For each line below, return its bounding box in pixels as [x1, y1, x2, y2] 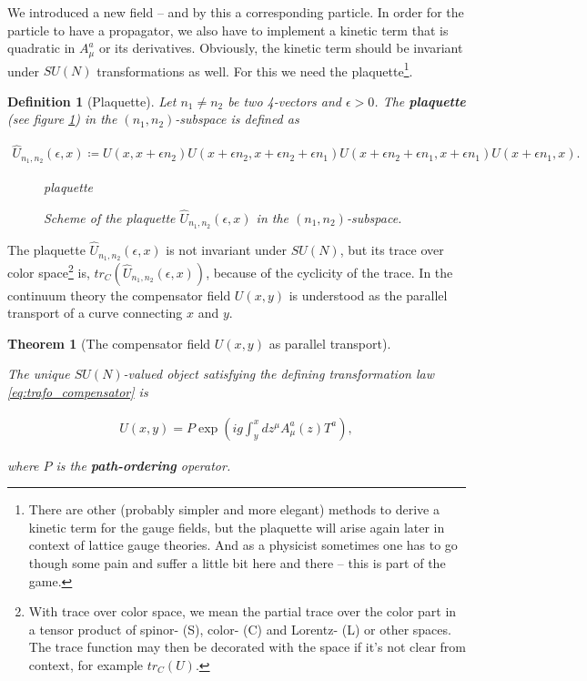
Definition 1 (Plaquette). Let [7, 91, 177, 110]
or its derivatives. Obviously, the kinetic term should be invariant [98, 38, 463, 57]
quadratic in [7, 38, 76, 57]
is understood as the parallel [288, 285, 448, 304]
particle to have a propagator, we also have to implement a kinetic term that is [7, 20, 449, 39]
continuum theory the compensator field [7, 285, 231, 304]
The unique [7, 364, 70, 383]
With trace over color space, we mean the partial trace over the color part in [28, 602, 457, 621]
